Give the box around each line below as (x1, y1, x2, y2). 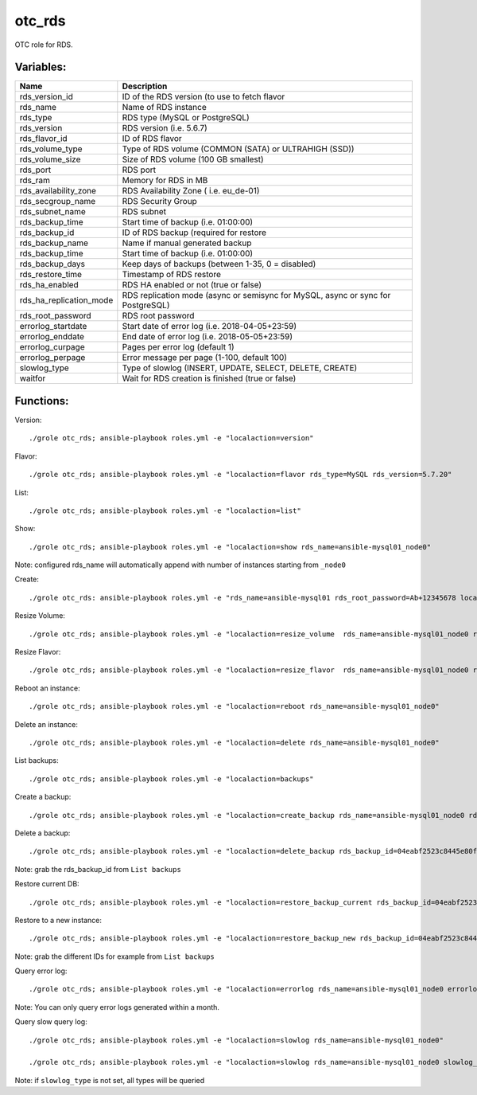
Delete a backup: (14, 828, 71, 838)
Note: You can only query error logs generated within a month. (14, 1002, 220, 1011)
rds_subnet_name (19, 206, 87, 217)
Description (122, 80, 168, 92)
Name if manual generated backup (122, 237, 252, 248)
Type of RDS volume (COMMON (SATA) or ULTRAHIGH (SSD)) (122, 143, 355, 154)
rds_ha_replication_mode (19, 295, 114, 306)
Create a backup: (14, 792, 72, 802)
